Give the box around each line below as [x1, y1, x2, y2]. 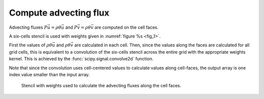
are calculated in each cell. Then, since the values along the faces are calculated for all [74, 42, 250, 48]
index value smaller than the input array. [9, 71, 90, 78]
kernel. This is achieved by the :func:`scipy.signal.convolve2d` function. [9, 56, 154, 62]
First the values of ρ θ [9, 42, 52, 48]
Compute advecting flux [9, 7, 110, 18]
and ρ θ [56, 42, 71, 48]
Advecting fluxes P [9, 24, 47, 30]
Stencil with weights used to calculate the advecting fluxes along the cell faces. [21, 83, 181, 89]
